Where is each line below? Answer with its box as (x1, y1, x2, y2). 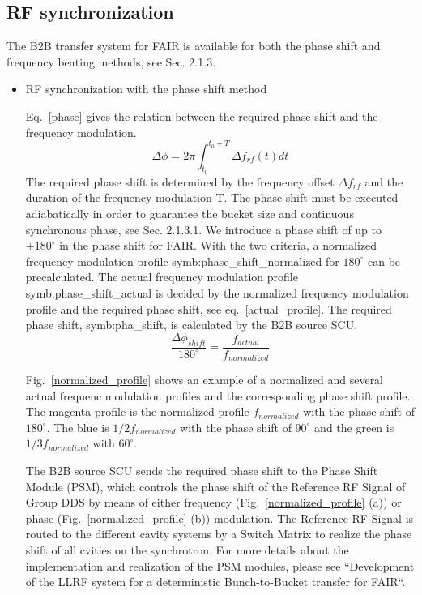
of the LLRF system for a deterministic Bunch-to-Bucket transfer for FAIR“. (25, 573, 406, 590)
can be (367, 252, 401, 269)
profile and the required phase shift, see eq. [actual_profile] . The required (25, 300, 392, 317)
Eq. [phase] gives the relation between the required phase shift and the (25, 107, 378, 124)
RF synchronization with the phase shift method (25, 80, 267, 97)
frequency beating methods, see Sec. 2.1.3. (6, 53, 216, 70)
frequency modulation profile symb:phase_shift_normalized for (25, 252, 339, 269)
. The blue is (46, 418, 109, 435)
